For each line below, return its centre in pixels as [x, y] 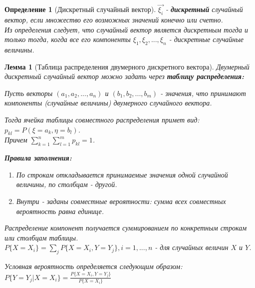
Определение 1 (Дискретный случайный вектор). [80, 9]
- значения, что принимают [203, 93]
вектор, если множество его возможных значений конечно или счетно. [114, 20]
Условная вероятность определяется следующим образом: [94, 266]
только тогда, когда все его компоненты [68, 39]
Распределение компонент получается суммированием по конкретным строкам [126, 228]
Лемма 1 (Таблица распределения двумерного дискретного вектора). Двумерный [127, 66]
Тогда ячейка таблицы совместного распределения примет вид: [102, 119]
